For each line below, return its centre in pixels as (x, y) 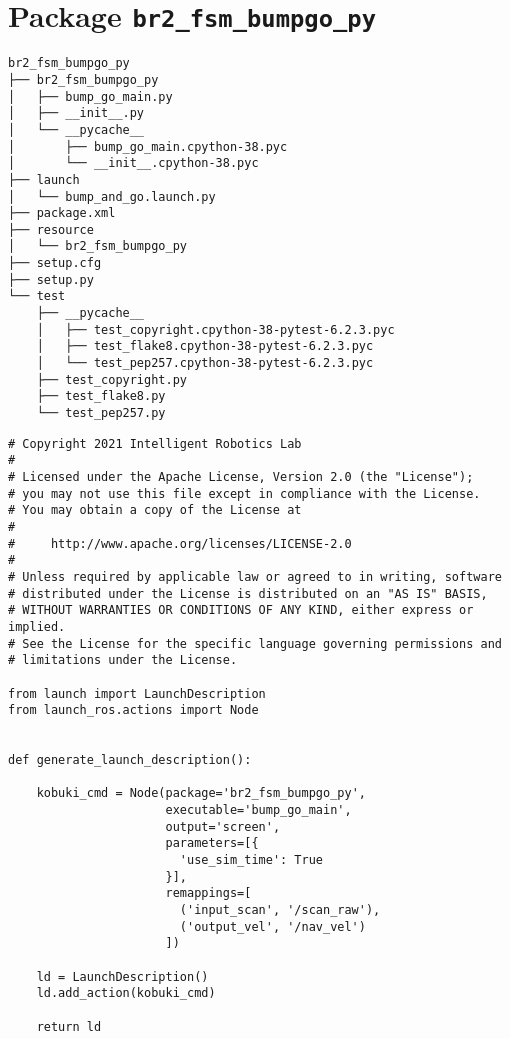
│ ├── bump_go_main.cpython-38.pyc (148, 146)
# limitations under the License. (123, 660)
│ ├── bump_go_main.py (90, 96)
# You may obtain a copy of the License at (155, 510)
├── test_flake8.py (101, 396)
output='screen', (223, 826)
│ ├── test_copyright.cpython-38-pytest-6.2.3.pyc (215, 329)
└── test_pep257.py (101, 413)
